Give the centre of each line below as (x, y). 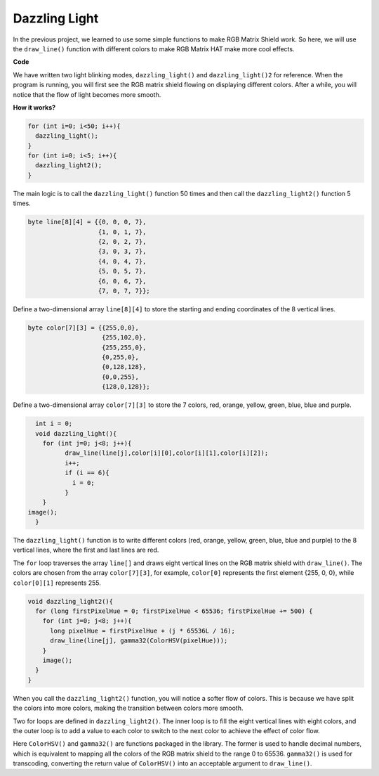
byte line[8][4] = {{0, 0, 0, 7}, (87, 222)
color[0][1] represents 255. (57, 583)
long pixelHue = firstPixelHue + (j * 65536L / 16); (142, 630)
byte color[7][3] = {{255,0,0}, (84, 328)
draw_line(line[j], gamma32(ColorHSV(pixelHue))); (139, 641)
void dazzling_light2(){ (71, 601)
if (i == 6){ (87, 473)
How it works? (34, 107)
